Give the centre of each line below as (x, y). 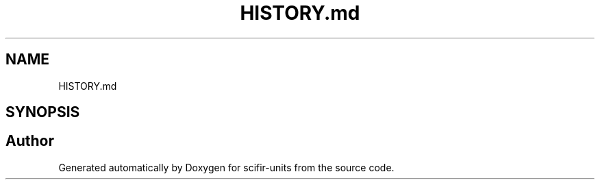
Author (30, 141)
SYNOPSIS (43, 112)
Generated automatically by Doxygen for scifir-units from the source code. (226, 167)
